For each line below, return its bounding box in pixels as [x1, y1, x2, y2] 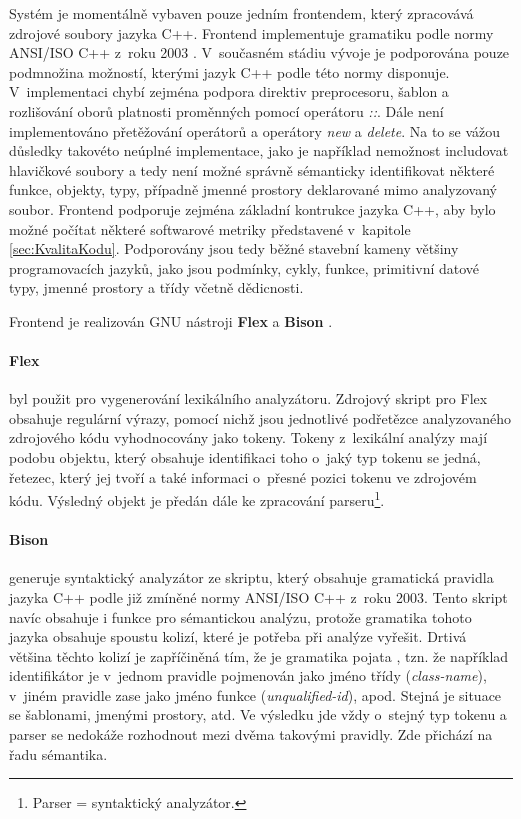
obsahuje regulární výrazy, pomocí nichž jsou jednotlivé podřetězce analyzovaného [9, 407, 512, 428]
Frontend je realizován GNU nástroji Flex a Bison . [9, 310, 333, 331]
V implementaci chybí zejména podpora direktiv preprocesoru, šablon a [9, 81, 449, 102]
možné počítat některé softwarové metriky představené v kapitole [9, 218, 411, 239]
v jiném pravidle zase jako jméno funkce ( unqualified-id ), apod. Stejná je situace [9, 684, 502, 705]
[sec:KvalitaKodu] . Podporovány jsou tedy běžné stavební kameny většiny [9, 238, 459, 259]
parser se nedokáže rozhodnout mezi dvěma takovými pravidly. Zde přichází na [9, 724, 493, 745]
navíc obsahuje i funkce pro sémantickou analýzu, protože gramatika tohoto [9, 606, 472, 627]
